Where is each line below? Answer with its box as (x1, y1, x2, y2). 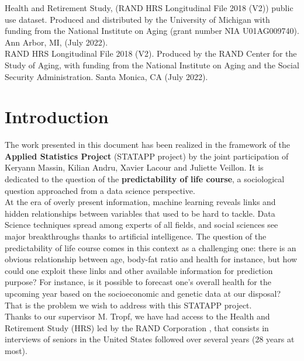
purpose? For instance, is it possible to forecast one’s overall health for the (5, 276, 271, 288)
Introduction (5, 105, 109, 129)
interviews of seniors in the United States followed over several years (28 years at (5, 333, 295, 345)
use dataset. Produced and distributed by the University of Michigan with (5, 13, 270, 25)
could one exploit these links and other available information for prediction (5, 264, 273, 276)
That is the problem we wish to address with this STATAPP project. (5, 298, 252, 311)
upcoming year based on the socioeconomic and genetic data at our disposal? (5, 287, 281, 299)
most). (5, 344, 27, 356)
